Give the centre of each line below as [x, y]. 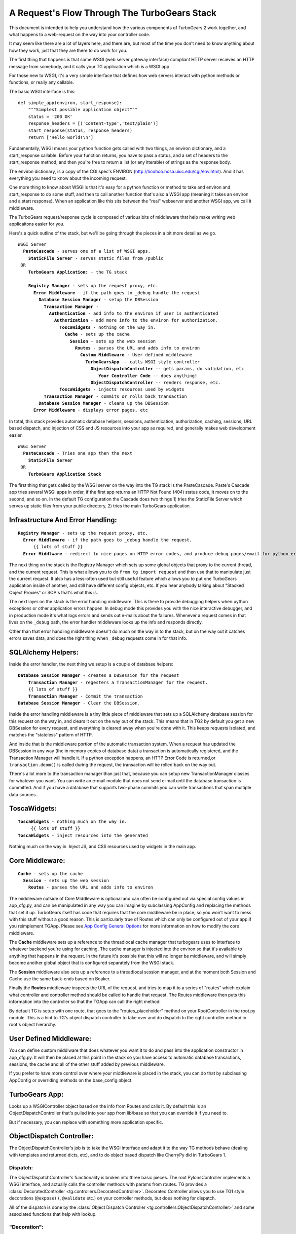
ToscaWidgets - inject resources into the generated [83, 835]
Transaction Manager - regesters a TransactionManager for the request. [118, 682]
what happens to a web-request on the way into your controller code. [80, 34]
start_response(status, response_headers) [80, 130]
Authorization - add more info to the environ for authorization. [136, 320]
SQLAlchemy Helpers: [44, 652]
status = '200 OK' [50, 116]
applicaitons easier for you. [37, 224]
